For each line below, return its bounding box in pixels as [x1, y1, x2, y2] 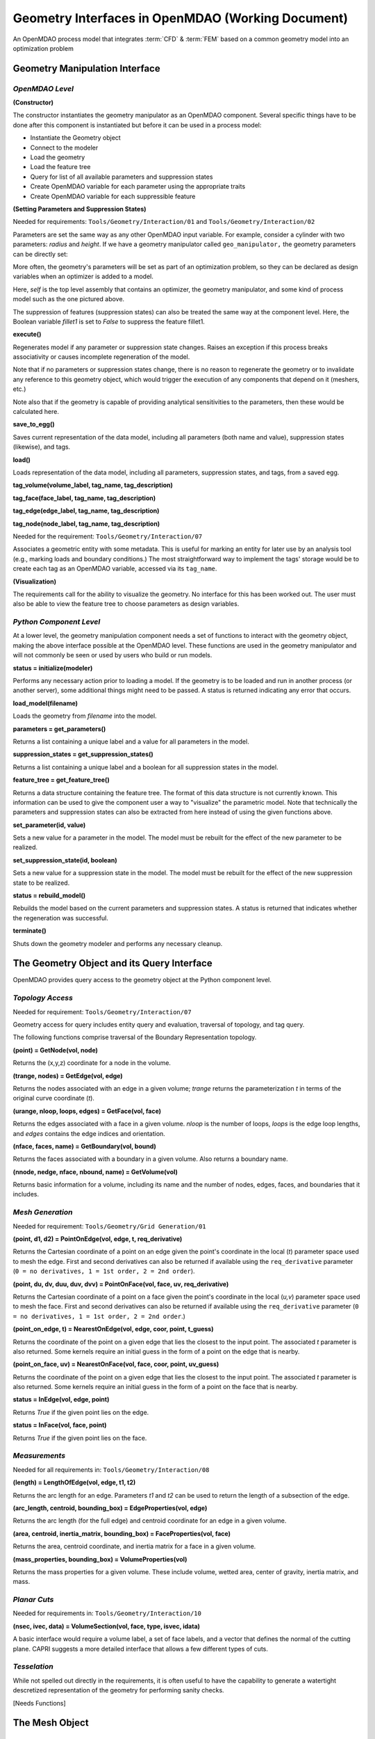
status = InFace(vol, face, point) [12, 1421, 107, 1429]
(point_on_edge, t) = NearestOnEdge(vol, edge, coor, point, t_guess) [12, 1325, 214, 1333]
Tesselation [12, 1662, 53, 1672]
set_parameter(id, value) [12, 821, 86, 829]
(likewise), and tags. [12, 442, 71, 451]
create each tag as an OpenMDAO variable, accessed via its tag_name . [12, 564, 217, 573]
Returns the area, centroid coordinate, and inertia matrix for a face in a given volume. [12, 1542, 256, 1550]
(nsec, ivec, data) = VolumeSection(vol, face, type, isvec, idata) [12, 1621, 201, 1630]
